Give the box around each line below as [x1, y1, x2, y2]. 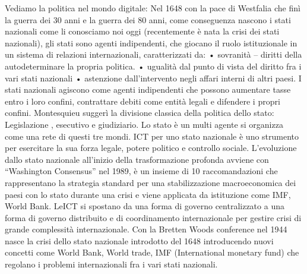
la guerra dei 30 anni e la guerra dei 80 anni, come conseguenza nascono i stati [5, 13, 291, 26]
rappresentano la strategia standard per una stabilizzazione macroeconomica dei [5, 176, 296, 188]
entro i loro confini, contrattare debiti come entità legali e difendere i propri [5, 95, 280, 107]
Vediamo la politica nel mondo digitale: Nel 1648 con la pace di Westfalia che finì [5, 2, 300, 14]
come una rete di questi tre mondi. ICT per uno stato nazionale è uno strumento [5, 130, 299, 142]
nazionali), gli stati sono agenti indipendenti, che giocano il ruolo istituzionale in [5, 36, 297, 49]
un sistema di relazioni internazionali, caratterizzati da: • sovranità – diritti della [5, 48, 302, 61]
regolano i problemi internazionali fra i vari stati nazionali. [5, 258, 218, 270]
